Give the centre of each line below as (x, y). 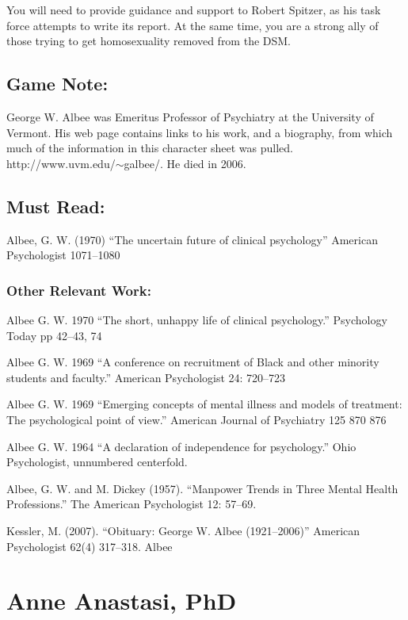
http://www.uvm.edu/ (61, 163)
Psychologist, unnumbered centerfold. (97, 462)
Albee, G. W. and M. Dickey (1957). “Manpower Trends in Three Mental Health (202, 488)
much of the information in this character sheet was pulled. (150, 148)
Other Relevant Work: (79, 290)
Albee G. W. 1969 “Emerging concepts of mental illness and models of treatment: (204, 404)
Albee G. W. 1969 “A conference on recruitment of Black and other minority (193, 362)
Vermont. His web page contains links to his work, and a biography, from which (200, 132)
